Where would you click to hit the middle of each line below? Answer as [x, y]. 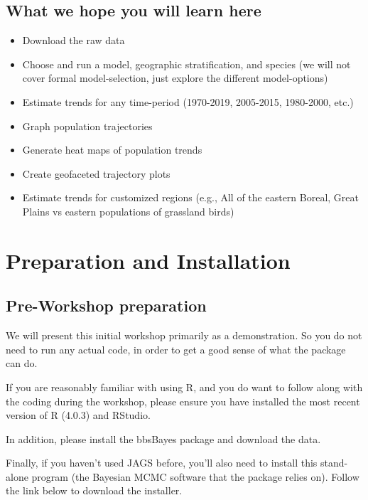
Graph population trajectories [87, 126]
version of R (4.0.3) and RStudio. [78, 415]
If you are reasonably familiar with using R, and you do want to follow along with [184, 387]
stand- [334, 463]
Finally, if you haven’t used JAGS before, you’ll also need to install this [162, 463]
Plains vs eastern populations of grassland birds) [128, 211]
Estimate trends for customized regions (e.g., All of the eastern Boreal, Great [190, 197]
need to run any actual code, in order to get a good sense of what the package [176, 349]
